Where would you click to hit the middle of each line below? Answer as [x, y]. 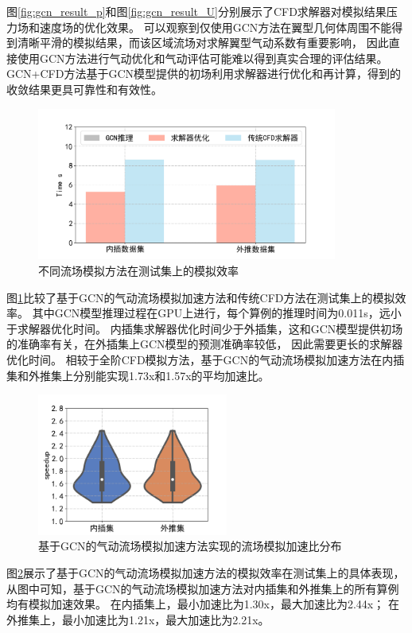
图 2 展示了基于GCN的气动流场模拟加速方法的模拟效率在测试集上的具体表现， [206, 572]
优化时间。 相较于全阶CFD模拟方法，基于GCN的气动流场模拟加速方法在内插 [206, 359]
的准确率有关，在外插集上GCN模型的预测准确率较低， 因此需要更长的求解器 [205, 344]
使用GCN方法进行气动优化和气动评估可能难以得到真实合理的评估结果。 [202, 58]
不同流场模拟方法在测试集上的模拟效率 [138, 270]
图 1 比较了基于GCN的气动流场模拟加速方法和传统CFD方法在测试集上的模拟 [201, 297]
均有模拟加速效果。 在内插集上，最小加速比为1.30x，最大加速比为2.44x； [196, 604]
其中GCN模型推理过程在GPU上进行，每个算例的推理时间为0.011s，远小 [217, 313]
